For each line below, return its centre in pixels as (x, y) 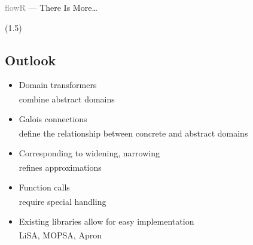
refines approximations (60, 167)
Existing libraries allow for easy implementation (106, 221)
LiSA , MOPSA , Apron (60, 235)
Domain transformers (58, 85)
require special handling (63, 201)
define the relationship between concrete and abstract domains (133, 133)
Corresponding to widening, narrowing (89, 153)
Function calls (44, 187)
